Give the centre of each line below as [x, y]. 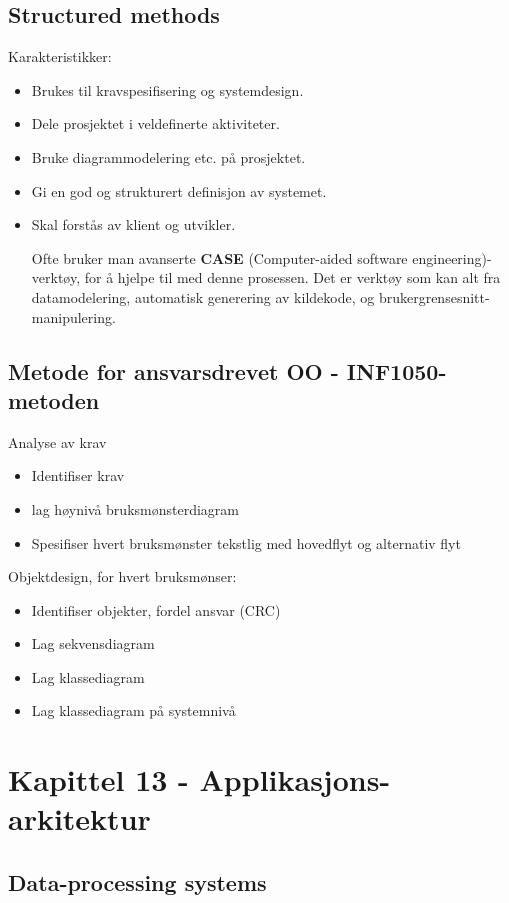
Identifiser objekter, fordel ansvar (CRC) [156, 609]
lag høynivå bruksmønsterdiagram [135, 508]
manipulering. [73, 316]
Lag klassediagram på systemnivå [133, 710]
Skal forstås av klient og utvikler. [133, 224]
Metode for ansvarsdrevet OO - [173, 370]
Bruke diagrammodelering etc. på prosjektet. [168, 156]
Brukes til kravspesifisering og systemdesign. [167, 89]
